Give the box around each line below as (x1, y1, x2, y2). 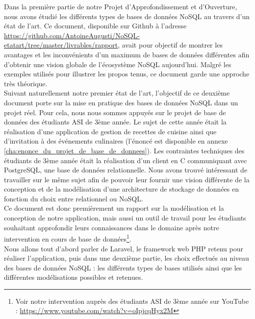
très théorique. (4, 78, 48, 88)
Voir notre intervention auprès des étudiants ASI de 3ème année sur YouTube (15, 295, 249, 306)
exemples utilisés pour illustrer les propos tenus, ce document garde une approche (4, 69, 250, 79)
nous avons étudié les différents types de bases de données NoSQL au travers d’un (4, 11, 250, 21)
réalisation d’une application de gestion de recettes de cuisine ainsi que (4, 126, 217, 136)
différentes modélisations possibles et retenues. (4, 272, 143, 282)
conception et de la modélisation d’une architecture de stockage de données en (4, 184, 239, 194)
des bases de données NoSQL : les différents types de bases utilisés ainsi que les (4, 262, 242, 272)
